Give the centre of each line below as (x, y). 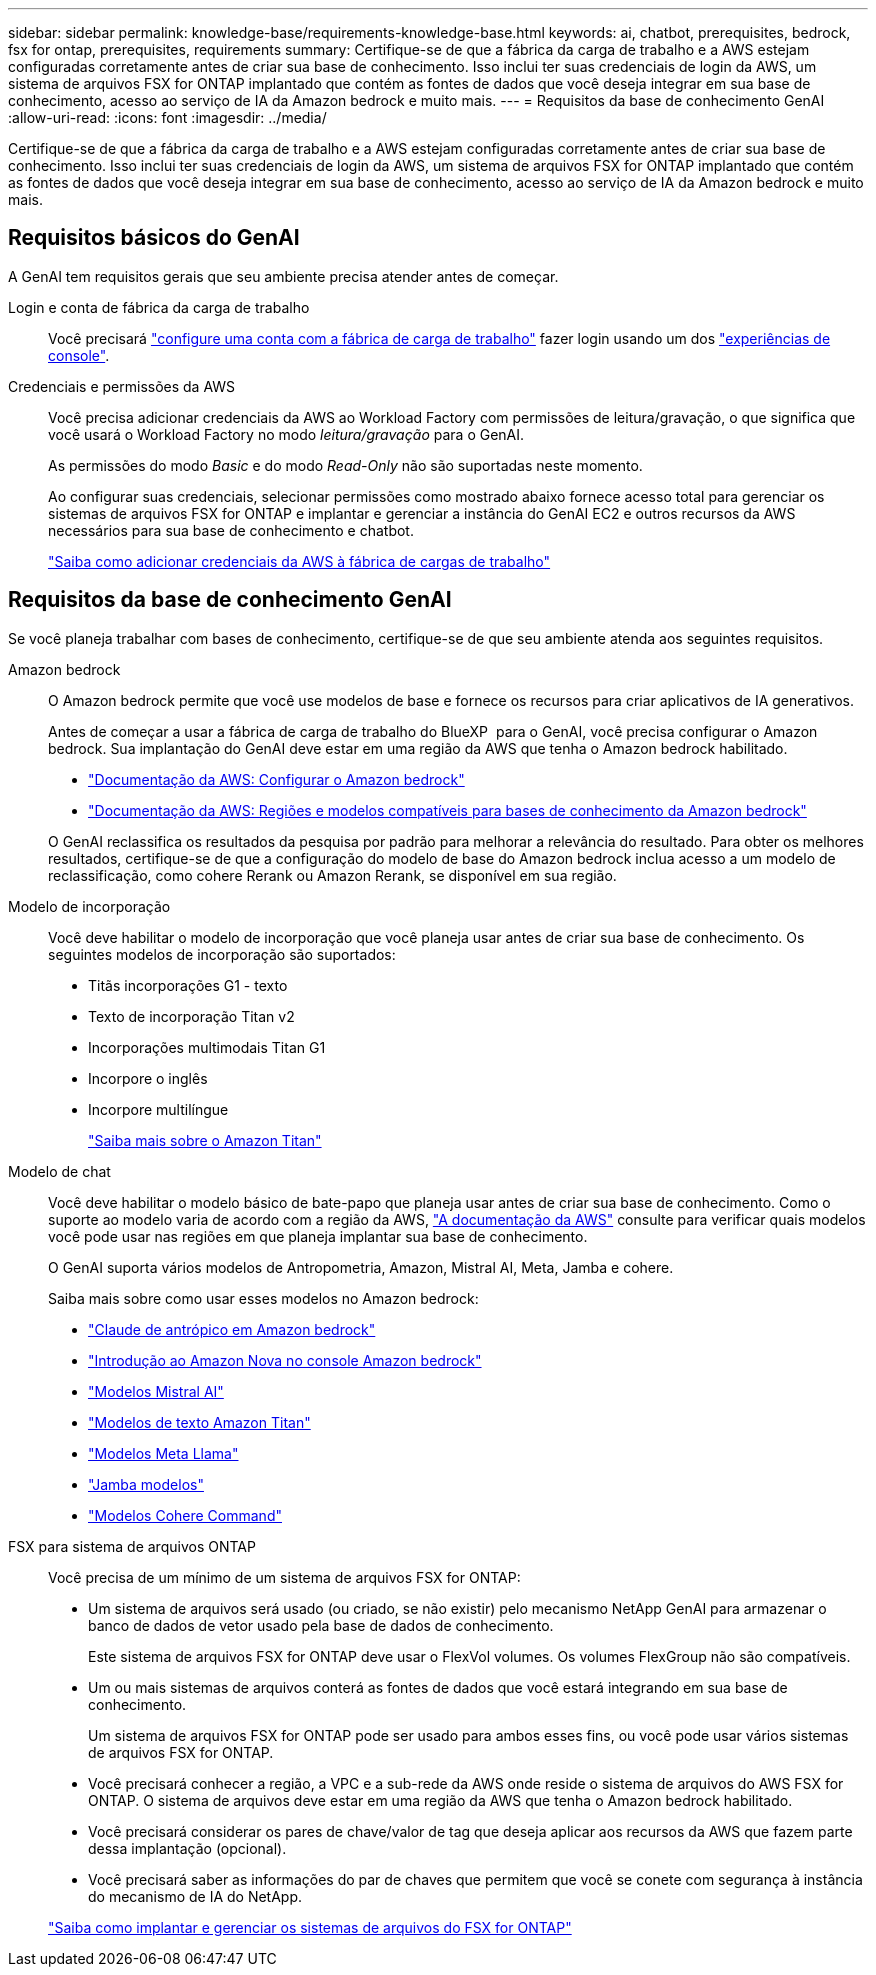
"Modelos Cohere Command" (185, 1515)
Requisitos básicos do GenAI (154, 238)
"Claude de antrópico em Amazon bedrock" (232, 1329)
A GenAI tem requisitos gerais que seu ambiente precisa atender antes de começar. (283, 276)
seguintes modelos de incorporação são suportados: (222, 954)
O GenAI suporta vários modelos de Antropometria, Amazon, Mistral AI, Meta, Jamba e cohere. (361, 1267)
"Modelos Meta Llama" (163, 1453)
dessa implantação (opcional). (187, 1848)
